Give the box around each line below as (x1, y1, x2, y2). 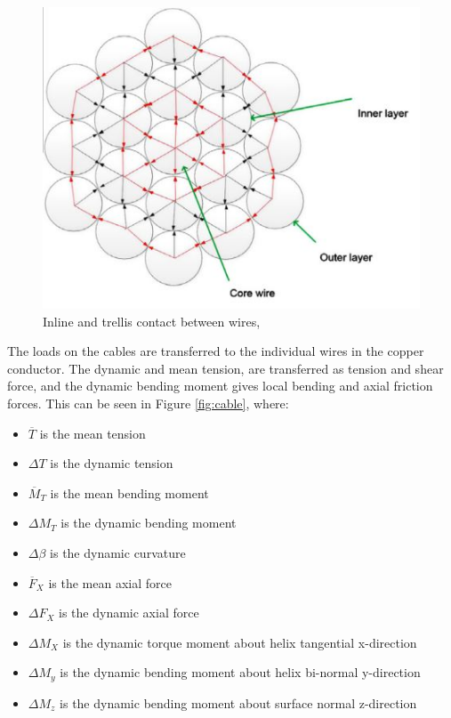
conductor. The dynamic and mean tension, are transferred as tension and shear (7, 359, 444, 377)
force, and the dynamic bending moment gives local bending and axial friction (7, 376, 433, 395)
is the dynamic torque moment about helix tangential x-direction (62, 633, 417, 651)
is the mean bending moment (50, 483, 209, 502)
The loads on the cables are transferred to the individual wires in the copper (7, 342, 424, 360)
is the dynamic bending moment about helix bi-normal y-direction (60, 663, 421, 682)
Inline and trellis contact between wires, (43, 311, 261, 330)
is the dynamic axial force (59, 603, 199, 622)
